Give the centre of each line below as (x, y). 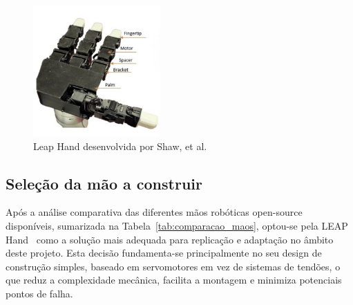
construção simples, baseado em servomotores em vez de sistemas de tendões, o (173, 266)
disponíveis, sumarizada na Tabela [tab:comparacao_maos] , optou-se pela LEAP (177, 225)
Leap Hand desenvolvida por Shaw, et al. (120, 146)
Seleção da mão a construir (104, 183)
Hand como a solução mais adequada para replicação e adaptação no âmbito (170, 239)
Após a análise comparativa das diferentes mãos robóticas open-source (154, 212)
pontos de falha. (39, 293)
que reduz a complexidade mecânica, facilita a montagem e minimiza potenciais (174, 280)
